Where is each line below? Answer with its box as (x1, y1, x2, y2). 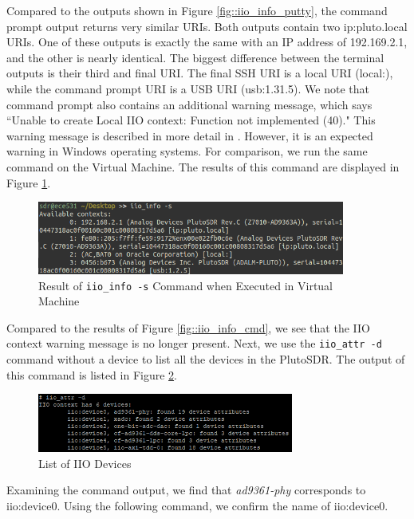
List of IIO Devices (38, 454, 132, 471)
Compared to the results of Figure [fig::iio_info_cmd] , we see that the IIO (6, 319, 370, 336)
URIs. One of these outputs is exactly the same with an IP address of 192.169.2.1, (6, 33, 408, 50)
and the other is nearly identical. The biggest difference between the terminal (6, 49, 384, 65)
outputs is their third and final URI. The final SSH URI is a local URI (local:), (6, 65, 393, 81)
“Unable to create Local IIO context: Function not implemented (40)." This (6, 112, 376, 128)
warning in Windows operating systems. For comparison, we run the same (6, 143, 368, 159)
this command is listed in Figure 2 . (6, 366, 177, 383)
